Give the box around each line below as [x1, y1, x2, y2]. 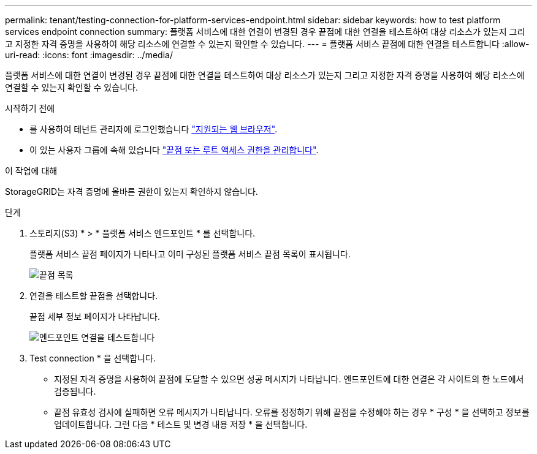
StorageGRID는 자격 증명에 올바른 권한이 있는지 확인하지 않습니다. [5, 186, 258, 197]
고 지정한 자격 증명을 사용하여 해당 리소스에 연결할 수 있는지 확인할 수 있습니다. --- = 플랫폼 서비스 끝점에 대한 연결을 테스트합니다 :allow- [5, 39, 530, 49]
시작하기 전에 [5, 103, 55, 113]
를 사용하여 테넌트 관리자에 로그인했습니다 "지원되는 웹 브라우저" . [29, 124, 278, 134]
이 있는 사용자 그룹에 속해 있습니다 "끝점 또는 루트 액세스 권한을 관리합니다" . [29, 145, 319, 155]
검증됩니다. [54, 386, 96, 396]
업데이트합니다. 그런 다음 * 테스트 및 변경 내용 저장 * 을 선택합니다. [54, 419, 308, 429]
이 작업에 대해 [5, 165, 58, 176]
